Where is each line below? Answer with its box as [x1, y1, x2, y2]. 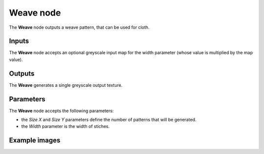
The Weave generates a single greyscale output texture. [9, 82, 123, 88]
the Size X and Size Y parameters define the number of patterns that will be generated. [21, 117, 197, 123]
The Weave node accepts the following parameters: [9, 108, 114, 114]
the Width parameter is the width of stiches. [21, 123, 110, 129]
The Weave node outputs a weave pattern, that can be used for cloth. [9, 24, 150, 30]
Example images [9, 136, 61, 145]
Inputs [9, 37, 29, 45]
